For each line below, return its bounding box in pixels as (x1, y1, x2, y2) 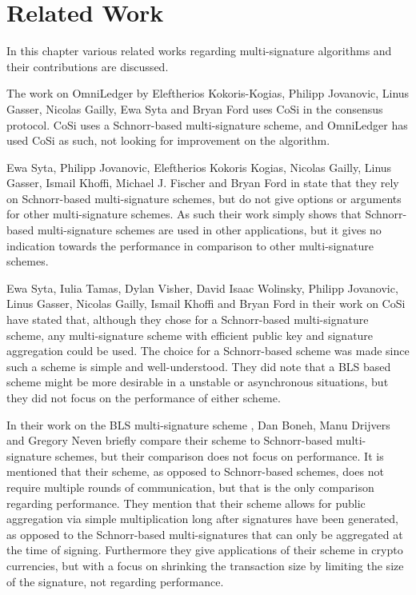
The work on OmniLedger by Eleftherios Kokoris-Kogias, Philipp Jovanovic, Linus (6, 85, 410, 102)
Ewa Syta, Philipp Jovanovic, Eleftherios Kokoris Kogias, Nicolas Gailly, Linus (6, 158, 392, 175)
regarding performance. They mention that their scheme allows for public (6, 494, 366, 511)
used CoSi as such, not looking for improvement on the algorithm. (6, 132, 330, 149)
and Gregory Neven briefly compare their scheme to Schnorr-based (6, 432, 333, 449)
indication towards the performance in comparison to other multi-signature (6, 237, 374, 254)
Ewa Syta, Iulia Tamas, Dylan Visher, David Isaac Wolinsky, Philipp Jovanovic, (6, 279, 398, 296)
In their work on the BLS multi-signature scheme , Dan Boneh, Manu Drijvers (6, 416, 390, 433)
